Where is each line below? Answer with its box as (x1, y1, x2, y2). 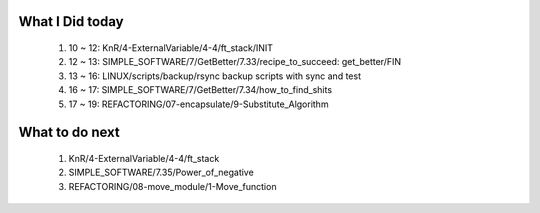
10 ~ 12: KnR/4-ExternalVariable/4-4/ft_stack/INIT (68, 42, 274, 54)
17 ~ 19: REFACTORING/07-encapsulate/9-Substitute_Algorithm (68, 98, 329, 110)
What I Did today (18, 13, 124, 30)
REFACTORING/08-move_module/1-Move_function (68, 180, 277, 192)
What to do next (18, 124, 120, 141)
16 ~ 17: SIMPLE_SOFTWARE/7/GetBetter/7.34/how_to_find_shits (68, 84, 333, 96)
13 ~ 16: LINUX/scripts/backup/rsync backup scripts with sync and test (68, 70, 362, 82)
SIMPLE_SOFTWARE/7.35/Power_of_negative (68, 166, 254, 179)
